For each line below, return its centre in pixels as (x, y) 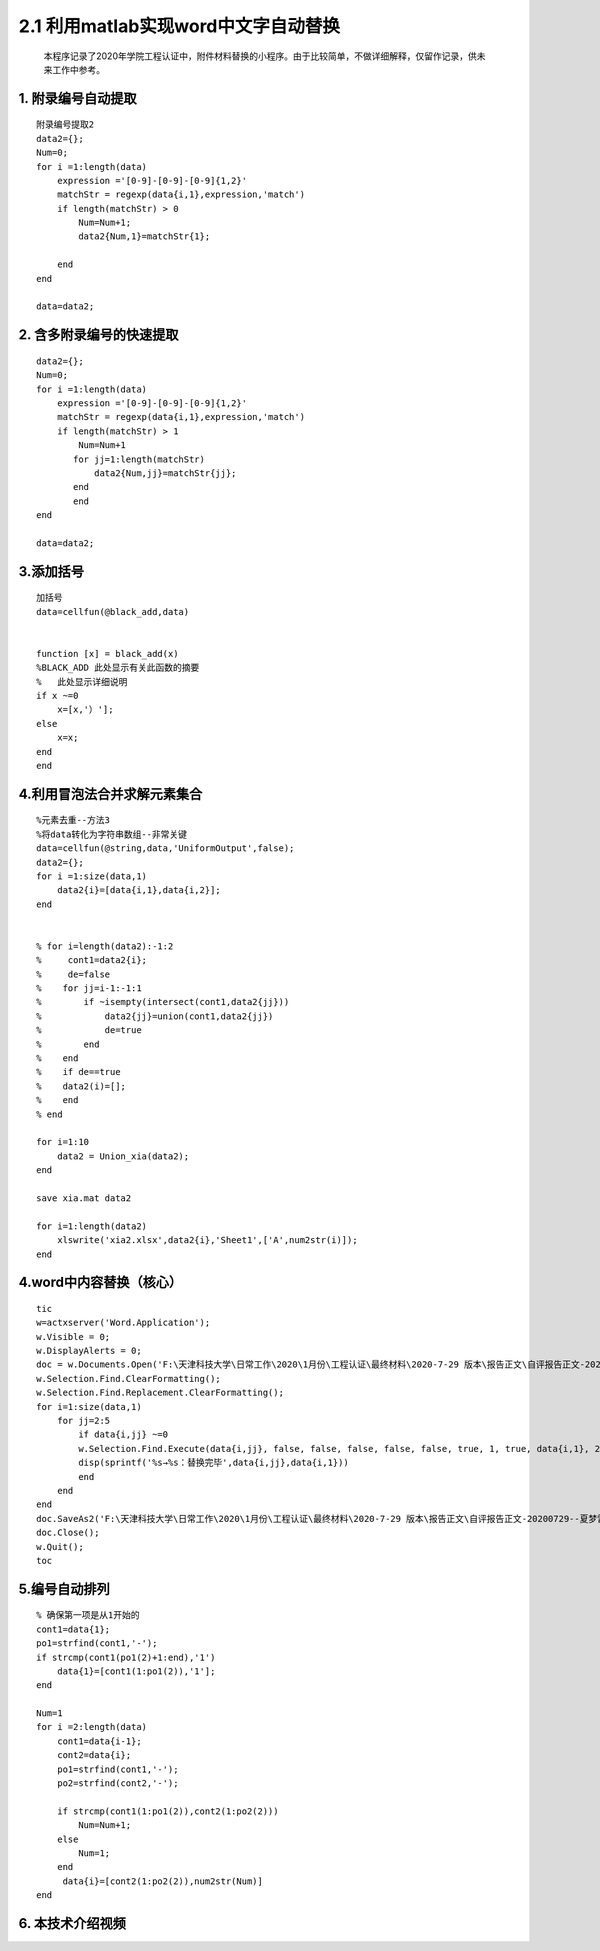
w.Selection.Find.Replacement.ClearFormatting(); (160, 1393)
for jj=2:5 (83, 1421)
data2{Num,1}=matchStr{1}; (144, 236)
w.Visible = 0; (73, 1336)
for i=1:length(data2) (92, 1226)
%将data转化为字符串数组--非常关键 (112, 834)
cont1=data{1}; (73, 1629)
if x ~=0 (57, 696)
